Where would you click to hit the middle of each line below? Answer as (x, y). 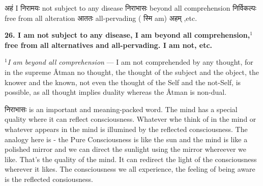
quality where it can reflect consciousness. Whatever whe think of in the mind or (130, 119)
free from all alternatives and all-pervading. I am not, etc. (109, 45)
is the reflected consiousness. (49, 179)
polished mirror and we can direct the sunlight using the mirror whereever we (126, 149)
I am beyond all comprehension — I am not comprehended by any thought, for (130, 62)
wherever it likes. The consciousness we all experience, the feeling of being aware (130, 169)
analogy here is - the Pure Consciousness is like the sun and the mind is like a (126, 139)
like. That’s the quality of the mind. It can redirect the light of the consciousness (131, 159)
